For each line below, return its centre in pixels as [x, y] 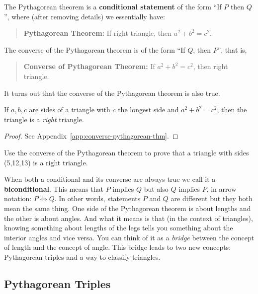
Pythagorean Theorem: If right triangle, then [98, 33]
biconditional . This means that [54, 188]
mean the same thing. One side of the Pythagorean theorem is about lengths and [128, 208]
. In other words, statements [97, 198]
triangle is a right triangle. [44, 119]
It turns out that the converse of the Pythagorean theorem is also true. [112, 93]
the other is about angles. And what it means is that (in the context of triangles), [129, 218]
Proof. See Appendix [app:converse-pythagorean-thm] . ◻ [91, 136]
